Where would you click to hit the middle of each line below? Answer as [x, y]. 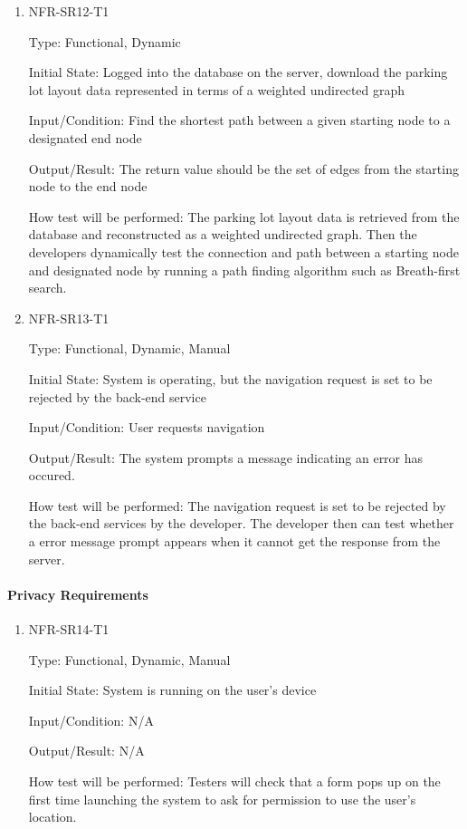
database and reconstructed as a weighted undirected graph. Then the [223, 234]
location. [52, 817]
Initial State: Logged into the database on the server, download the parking [238, 72]
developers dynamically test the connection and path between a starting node [243, 251]
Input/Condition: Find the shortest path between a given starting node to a [239, 120]
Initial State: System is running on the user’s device [172, 690]
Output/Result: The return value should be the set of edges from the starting [243, 168]
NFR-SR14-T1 [69, 629]
